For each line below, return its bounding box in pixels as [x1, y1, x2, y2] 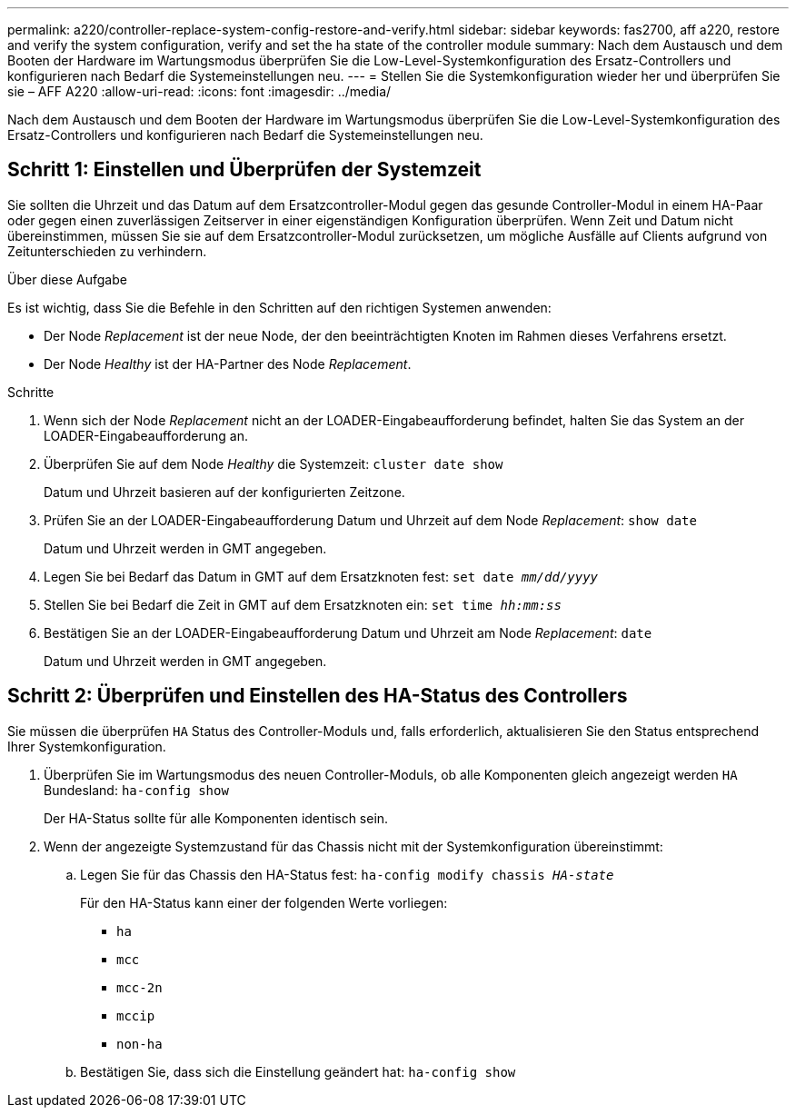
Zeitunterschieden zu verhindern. [7, 243, 207, 259]
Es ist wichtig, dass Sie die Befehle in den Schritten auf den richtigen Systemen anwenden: [7, 299, 552, 315]
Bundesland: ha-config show [44, 781, 229, 798]
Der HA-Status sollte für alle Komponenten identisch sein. [44, 810, 389, 826]
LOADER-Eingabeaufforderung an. [44, 427, 248, 443]
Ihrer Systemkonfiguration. [7, 738, 166, 754]
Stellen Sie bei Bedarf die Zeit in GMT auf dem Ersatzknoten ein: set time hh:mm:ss [44, 596, 562, 612]
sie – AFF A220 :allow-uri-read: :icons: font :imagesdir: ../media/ [7, 84, 392, 99]
